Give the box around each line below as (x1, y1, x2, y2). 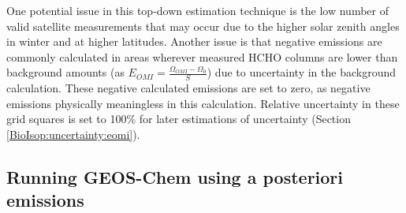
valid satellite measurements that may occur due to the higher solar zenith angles (6, 17, 400, 34)
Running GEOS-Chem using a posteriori (6, 164, 344, 189)
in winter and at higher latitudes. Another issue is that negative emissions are (6, 33, 382, 50)
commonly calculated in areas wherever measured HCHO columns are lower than (6, 48, 398, 65)
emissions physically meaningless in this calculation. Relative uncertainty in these (6, 95, 400, 111)
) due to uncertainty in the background (207, 64, 397, 80)
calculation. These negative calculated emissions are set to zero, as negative (6, 80, 371, 96)
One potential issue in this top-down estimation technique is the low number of (6, 2, 389, 18)
